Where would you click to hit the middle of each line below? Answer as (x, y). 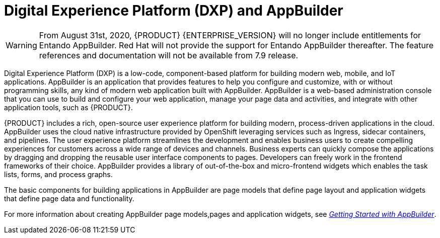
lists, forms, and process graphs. (58, 174)
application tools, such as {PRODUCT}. (68, 107)
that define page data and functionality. (69, 198)
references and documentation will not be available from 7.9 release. (169, 55)
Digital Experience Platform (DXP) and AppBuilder (174, 11)
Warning (21, 45)
